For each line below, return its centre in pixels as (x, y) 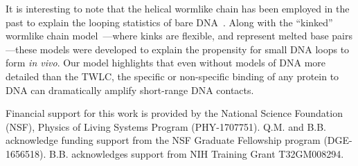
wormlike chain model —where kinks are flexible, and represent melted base (167, 36)
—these (21, 49)
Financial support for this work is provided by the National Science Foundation (174, 113)
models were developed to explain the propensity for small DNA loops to (195, 49)
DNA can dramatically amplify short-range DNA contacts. (130, 90)
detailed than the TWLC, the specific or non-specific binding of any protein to (172, 76)
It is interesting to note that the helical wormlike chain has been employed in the (178, 8)
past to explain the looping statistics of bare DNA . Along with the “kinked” (169, 22)
